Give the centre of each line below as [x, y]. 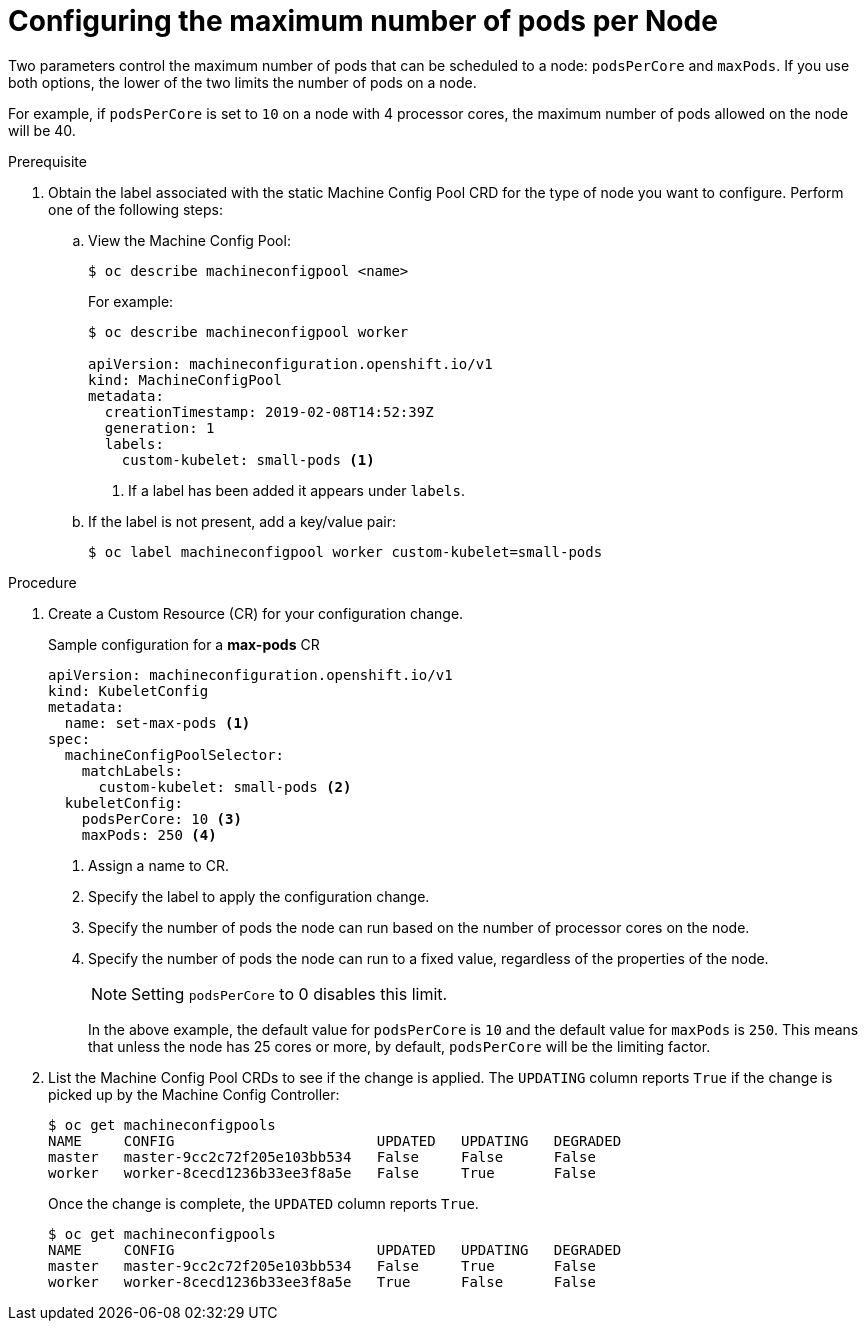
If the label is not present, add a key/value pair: [242, 521]
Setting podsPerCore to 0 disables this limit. [289, 993]
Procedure [42, 582]
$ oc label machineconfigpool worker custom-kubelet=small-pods [345, 551]
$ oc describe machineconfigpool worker [248, 331]
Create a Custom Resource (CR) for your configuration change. [256, 613]
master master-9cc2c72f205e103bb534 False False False [322, 1156]
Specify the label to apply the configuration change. [259, 896]
